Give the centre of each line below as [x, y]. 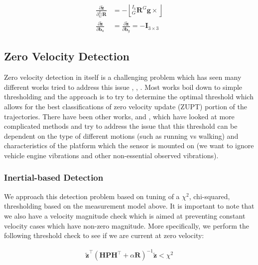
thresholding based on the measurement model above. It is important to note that [129, 206]
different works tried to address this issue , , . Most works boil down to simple [123, 87]
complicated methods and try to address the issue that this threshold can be [121, 126]
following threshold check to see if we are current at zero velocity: [104, 235]
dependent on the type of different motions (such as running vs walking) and [121, 135]
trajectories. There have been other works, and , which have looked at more [119, 116]
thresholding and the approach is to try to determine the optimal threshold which [129, 97]
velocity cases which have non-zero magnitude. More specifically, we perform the [127, 225]
